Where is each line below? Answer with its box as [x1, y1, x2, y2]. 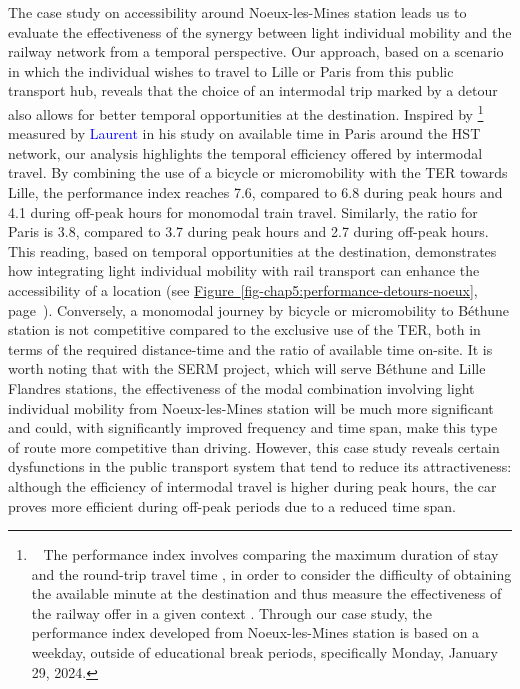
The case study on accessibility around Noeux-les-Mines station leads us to [8, 2, 467, 22]
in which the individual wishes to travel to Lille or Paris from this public [8, 60, 454, 81]
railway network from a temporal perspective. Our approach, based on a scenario [8, 41, 504, 62]
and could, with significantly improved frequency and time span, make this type [8, 417, 498, 438]
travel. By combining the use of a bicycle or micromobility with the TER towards [8, 162, 508, 183]
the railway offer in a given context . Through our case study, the [31, 602, 432, 623]
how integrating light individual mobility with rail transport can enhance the [8, 260, 480, 281]
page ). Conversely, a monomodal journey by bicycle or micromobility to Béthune [8, 299, 509, 320]
